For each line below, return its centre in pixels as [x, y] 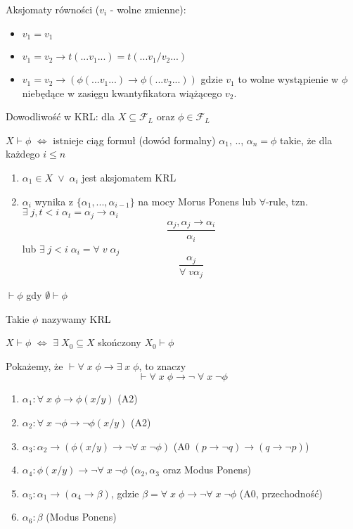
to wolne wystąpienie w [288, 79]
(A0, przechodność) [281, 493]
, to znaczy [162, 365]
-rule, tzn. [287, 201]
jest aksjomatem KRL [129, 178]
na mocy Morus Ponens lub [197, 201]
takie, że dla [306, 140]
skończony [120, 342]
